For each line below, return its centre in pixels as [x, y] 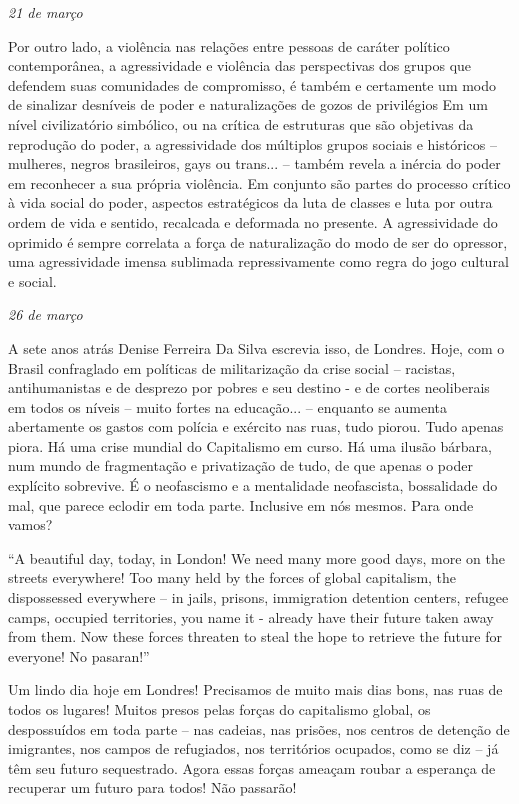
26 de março [45, 314]
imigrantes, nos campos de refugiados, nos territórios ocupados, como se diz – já [253, 748]
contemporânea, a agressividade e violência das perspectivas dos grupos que [240, 65]
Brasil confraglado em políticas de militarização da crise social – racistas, [232, 367]
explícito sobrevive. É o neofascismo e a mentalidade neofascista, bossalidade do [253, 485]
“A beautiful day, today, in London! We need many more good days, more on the [256, 557]
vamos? [30, 524]
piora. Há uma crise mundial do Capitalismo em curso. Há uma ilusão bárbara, [250, 445]
